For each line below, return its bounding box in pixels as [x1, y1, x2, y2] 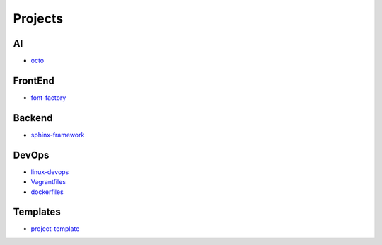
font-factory [30, 93, 66, 102]
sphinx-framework [30, 130, 85, 139]
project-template [30, 224, 80, 233]
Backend [13, 112, 53, 124]
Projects [13, 11, 64, 26]
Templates [13, 206, 61, 218]
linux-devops [30, 167, 69, 176]
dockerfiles [30, 188, 64, 196]
